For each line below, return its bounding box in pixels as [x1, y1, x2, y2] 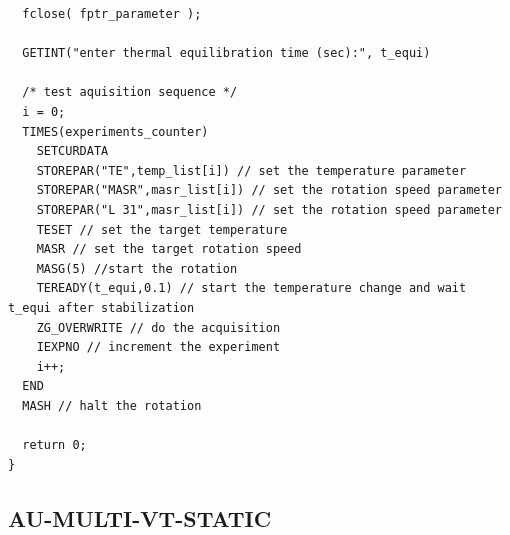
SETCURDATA [36, 144, 109, 159]
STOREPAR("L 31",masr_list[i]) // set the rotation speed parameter [36, 202, 502, 217]
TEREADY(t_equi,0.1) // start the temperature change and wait [36, 281, 467, 296]
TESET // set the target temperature [36, 222, 288, 237]
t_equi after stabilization [8, 300, 195, 315]
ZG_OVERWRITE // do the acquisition [36, 320, 281, 335]
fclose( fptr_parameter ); [22, 7, 202, 21]
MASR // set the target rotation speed [36, 242, 302, 257]
